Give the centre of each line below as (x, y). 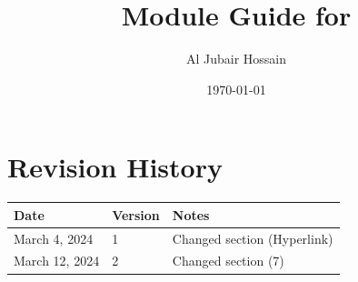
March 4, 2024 (54, 238)
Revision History (115, 167)
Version (136, 214)
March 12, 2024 (57, 261)
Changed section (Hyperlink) (253, 238)
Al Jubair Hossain (236, 59)
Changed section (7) (228, 261)
